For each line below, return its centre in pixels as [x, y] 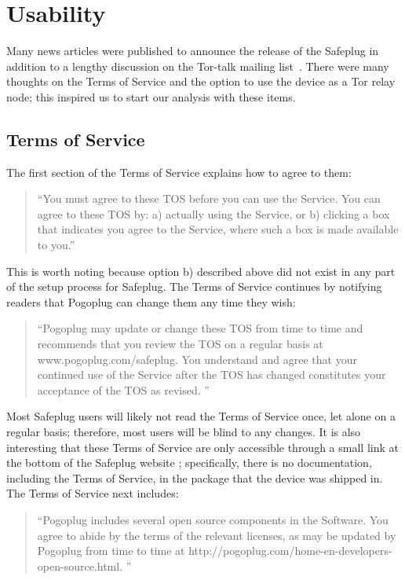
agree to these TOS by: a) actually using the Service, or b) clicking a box [213, 213]
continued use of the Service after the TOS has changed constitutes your [212, 374]
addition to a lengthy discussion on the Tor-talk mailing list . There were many [198, 66]
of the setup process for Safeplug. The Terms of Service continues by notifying [194, 286]
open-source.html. [80, 565]
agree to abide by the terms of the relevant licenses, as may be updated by [217, 535]
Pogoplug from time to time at [111, 551]
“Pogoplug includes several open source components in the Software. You [213, 519]
